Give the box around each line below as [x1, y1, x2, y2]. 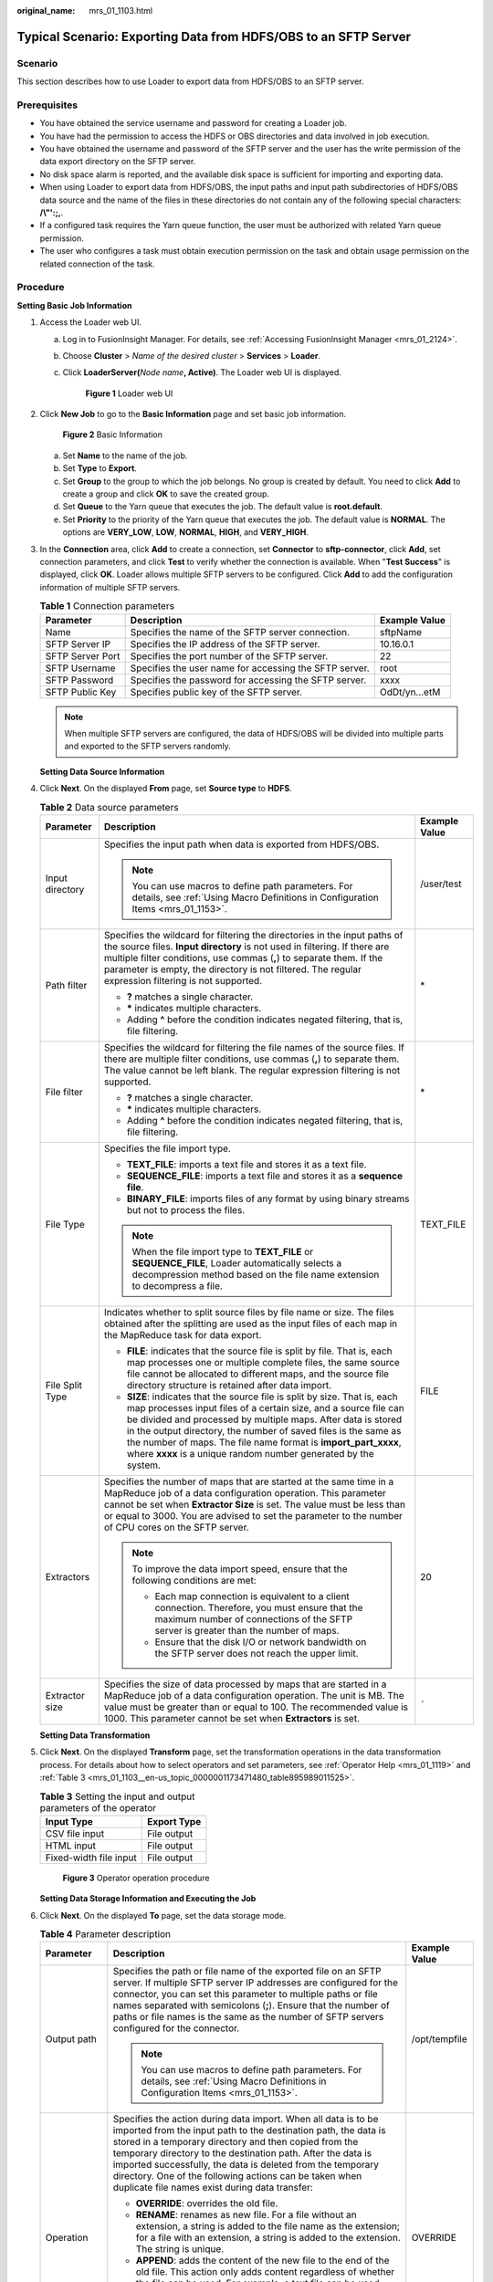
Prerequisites [16, 99, 78, 111]
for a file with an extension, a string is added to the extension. [135, 2232, 401, 2245]
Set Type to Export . [62, 463, 137, 474]
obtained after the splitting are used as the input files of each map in [103, 1317, 398, 1330]
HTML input [45, 1839, 96, 1852]
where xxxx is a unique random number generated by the [126, 1447, 374, 1460]
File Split [45, 1378, 82, 1391]
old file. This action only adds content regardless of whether [135, 2266, 395, 2278]
